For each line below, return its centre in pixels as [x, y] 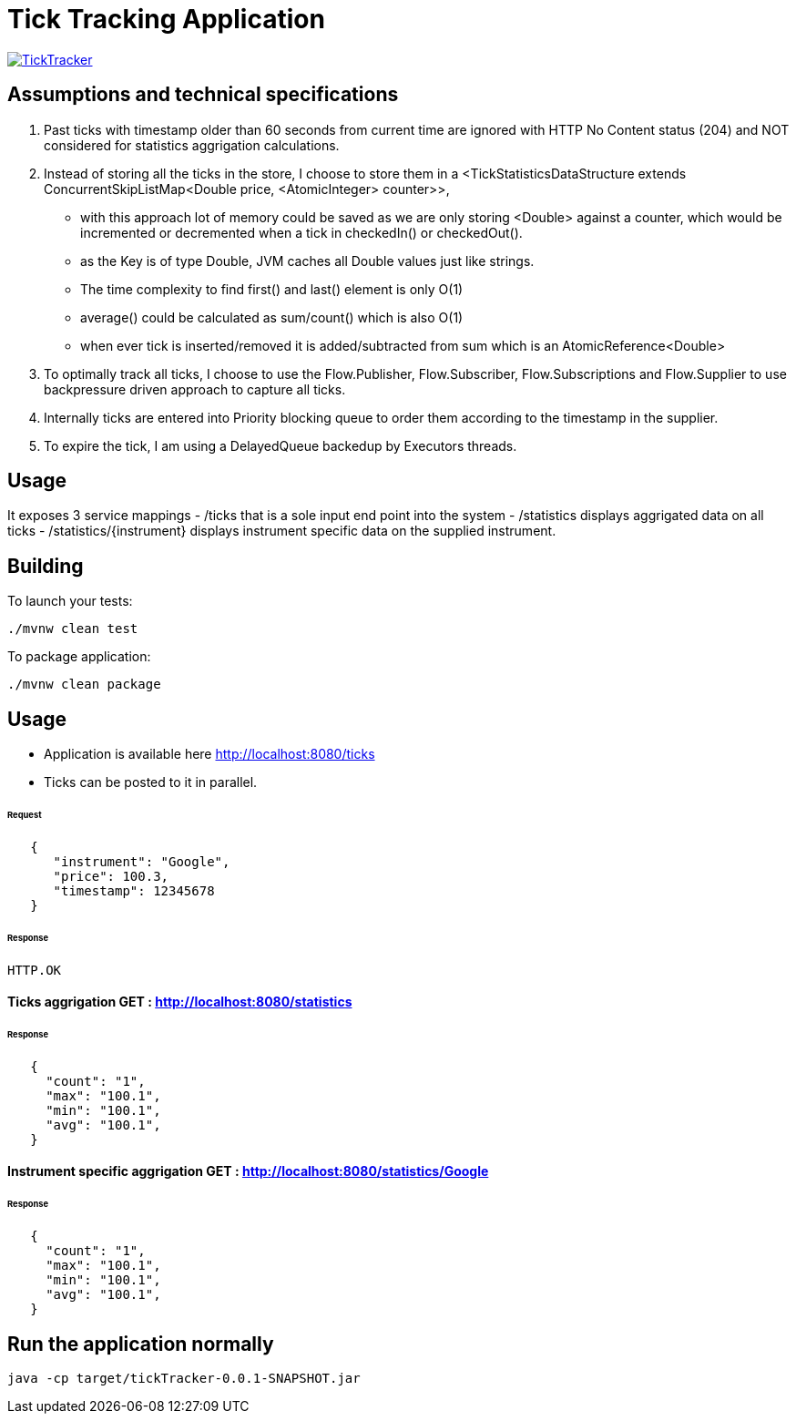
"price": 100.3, [111, 876]
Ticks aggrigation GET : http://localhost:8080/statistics [180, 1002]
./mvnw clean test [73, 629]
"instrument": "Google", [142, 861]
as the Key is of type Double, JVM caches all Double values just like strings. [307, 261]
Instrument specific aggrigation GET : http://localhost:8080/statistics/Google [248, 1171]
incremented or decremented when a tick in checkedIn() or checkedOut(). [301, 232]
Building [46, 566]
